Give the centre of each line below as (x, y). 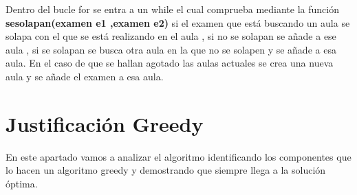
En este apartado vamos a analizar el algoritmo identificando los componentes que (178, 156)
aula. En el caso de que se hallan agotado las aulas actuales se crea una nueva (170, 63)
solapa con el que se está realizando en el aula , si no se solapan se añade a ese (171, 36)
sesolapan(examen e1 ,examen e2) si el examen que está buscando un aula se (178, 22)
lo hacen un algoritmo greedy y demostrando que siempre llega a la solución (166, 170)
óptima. (22, 183)
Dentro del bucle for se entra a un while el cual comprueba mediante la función (172, 9)
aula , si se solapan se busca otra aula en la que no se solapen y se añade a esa (171, 49)
